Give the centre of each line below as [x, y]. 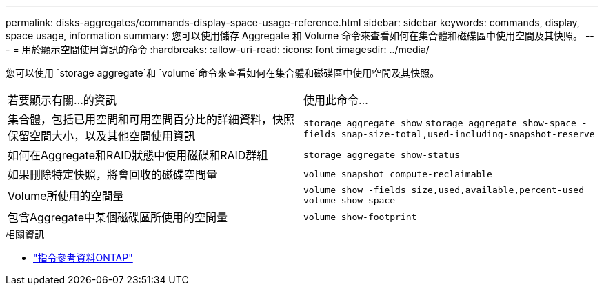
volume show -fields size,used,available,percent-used [444, 190]
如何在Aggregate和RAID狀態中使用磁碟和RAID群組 [138, 155]
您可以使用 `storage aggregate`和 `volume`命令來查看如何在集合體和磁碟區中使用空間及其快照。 [223, 73]
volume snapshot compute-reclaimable [398, 174]
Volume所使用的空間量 [66, 196]
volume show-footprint [360, 217]
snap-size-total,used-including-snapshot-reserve [468, 134]
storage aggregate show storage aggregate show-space [440, 123]
